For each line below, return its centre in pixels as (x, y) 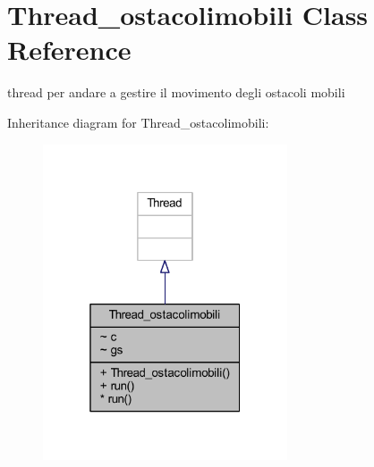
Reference (69, 50)
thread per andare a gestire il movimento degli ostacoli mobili (176, 92)
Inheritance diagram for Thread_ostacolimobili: (138, 122)
